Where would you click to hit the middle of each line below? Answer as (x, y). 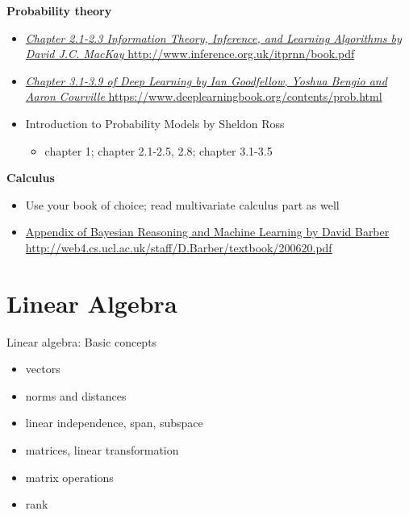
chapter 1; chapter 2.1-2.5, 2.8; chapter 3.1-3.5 (159, 150)
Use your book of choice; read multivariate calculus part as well (182, 204)
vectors (43, 369)
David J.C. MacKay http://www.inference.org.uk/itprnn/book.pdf (190, 54)
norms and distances (76, 395)
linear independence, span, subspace (114, 423)
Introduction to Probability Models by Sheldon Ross (155, 123)
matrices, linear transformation (102, 450)
